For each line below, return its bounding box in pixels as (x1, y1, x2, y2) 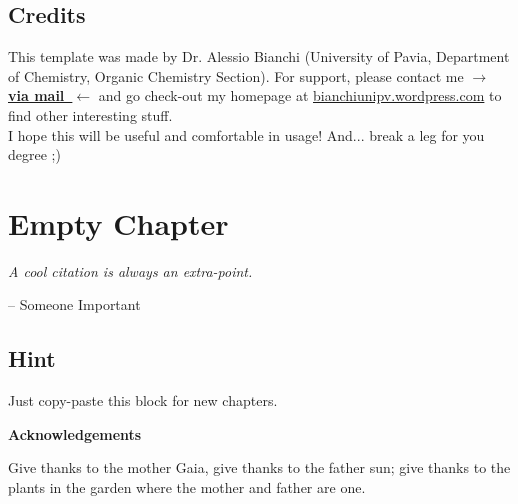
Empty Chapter (8, 202, 229, 243)
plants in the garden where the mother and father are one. (8, 477, 366, 498)
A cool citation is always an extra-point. (8, 260, 253, 281)
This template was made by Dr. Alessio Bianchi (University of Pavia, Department (8, 46, 510, 67)
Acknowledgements (8, 423, 142, 444)
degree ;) (8, 144, 61, 165)
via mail (8, 85, 65, 106)
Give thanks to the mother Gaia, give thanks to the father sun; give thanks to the (8, 457, 511, 478)
